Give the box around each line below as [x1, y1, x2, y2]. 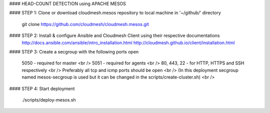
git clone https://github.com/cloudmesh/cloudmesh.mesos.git [21, 21, 149, 27]
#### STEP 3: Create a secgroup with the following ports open [9, 48, 139, 54]
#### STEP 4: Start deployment [9, 85, 75, 91]
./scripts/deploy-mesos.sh [21, 96, 76, 102]
